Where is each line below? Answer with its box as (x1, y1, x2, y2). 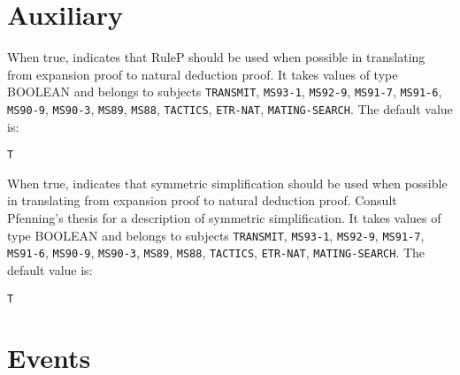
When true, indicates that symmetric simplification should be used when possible (7, 173, 448, 192)
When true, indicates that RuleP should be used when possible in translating (7, 48, 425, 66)
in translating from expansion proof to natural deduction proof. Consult (7, 191, 397, 210)
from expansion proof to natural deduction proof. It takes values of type (7, 65, 398, 83)
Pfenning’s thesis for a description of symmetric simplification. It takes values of (7, 209, 441, 227)
